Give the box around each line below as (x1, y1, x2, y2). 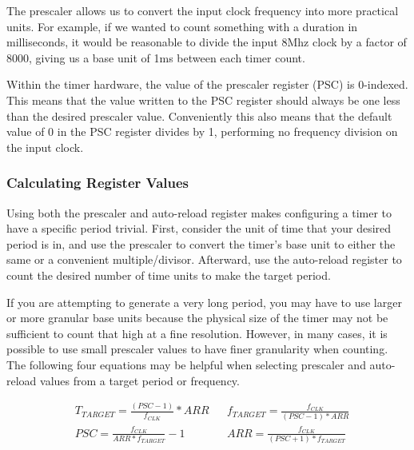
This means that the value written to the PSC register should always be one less (6, 91, 400, 108)
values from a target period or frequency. (40, 372, 240, 388)
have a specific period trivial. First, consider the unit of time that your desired (6, 220, 392, 237)
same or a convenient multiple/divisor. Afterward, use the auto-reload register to (6, 251, 402, 268)
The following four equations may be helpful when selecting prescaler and (6, 356, 366, 372)
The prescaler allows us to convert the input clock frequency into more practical (6, 2, 399, 18)
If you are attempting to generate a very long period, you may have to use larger (6, 293, 402, 310)
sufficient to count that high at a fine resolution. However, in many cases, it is (6, 325, 388, 341)
